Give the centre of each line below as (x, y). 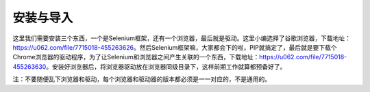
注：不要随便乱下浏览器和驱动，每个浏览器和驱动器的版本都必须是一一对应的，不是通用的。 (141, 79)
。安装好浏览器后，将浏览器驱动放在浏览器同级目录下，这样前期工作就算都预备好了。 (166, 66)
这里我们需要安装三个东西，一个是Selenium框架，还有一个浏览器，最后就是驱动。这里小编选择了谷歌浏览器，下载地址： (182, 38)
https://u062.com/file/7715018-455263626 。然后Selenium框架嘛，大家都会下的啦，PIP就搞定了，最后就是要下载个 (175, 47)
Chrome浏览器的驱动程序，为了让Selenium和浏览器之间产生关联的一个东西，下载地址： (136, 57)
